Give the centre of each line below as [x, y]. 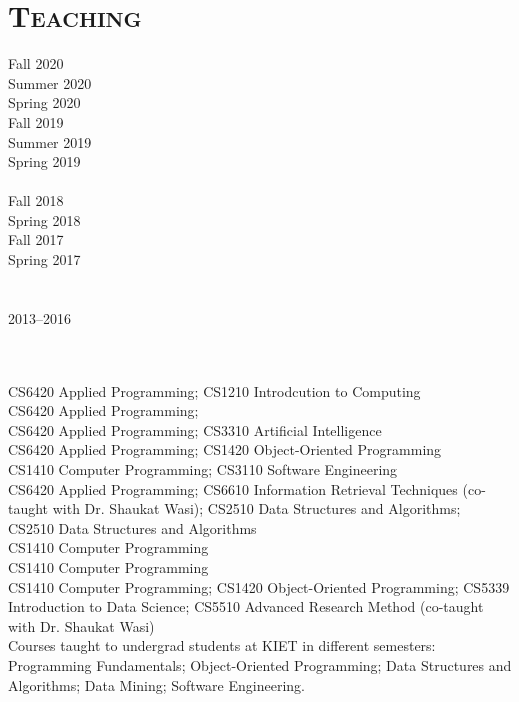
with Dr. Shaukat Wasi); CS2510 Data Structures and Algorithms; [256, 508]
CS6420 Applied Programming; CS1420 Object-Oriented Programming [225, 449]
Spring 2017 [44, 259]
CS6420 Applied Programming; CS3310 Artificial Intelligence [195, 429]
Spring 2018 [44, 219]
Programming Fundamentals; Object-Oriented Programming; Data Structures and [260, 664]
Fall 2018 [36, 200]
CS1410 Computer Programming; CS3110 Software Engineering [203, 469]
